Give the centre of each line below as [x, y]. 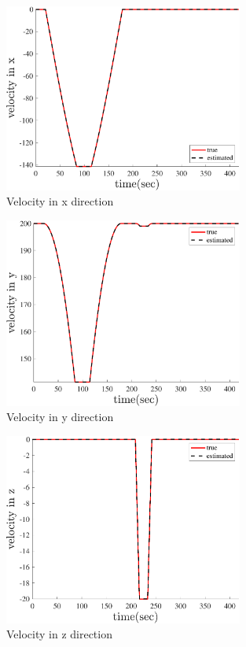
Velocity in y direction [60, 417]
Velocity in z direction [59, 634]
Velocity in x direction [60, 201]
